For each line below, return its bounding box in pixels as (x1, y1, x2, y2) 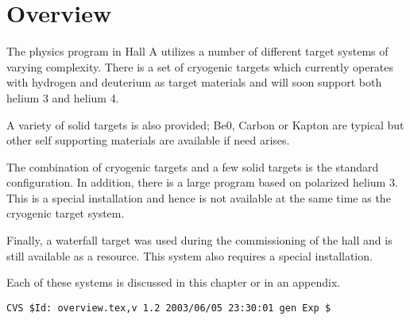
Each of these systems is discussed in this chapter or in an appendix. (6, 274, 341, 291)
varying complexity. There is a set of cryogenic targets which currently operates (6, 58, 394, 75)
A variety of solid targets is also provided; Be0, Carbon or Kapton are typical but (6, 116, 404, 133)
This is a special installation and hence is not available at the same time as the (6, 189, 391, 206)
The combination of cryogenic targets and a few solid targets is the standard (6, 158, 379, 175)
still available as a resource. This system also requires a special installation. (6, 247, 373, 264)
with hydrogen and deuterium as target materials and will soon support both (6, 74, 382, 91)
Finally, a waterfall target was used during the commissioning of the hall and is (6, 232, 393, 249)
